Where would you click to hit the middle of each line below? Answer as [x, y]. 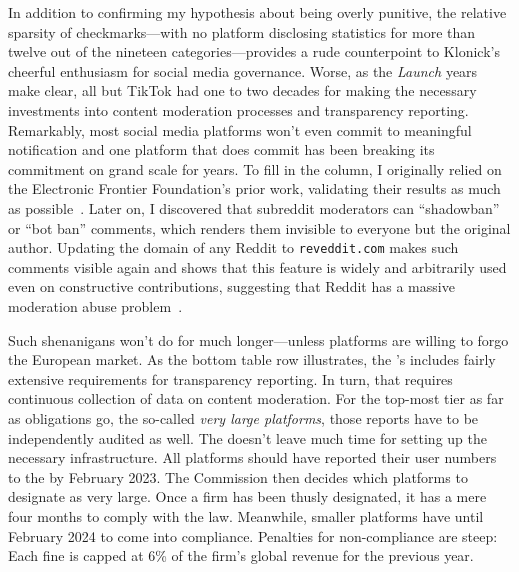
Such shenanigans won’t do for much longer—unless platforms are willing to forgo [258, 339]
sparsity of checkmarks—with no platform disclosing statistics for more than [242, 31]
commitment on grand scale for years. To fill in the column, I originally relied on [255, 168]
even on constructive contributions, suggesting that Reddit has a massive [231, 286]
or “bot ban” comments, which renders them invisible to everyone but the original [259, 227]
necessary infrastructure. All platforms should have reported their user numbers [252, 457]
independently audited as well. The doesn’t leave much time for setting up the [247, 437]
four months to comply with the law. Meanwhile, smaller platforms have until [246, 515]
